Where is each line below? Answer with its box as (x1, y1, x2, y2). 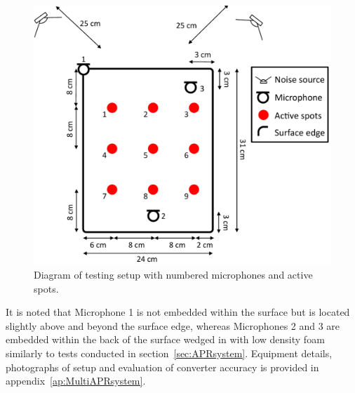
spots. (34, 281, 59, 295)
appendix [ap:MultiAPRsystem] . (6, 373, 146, 388)
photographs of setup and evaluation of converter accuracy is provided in (6, 359, 319, 374)
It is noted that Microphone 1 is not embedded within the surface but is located (6, 305, 350, 319)
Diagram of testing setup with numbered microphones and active (34, 267, 313, 281)
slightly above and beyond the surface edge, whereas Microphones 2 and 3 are (6, 318, 340, 333)
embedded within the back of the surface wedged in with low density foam (6, 332, 325, 347)
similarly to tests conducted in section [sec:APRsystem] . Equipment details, (6, 345, 333, 360)
